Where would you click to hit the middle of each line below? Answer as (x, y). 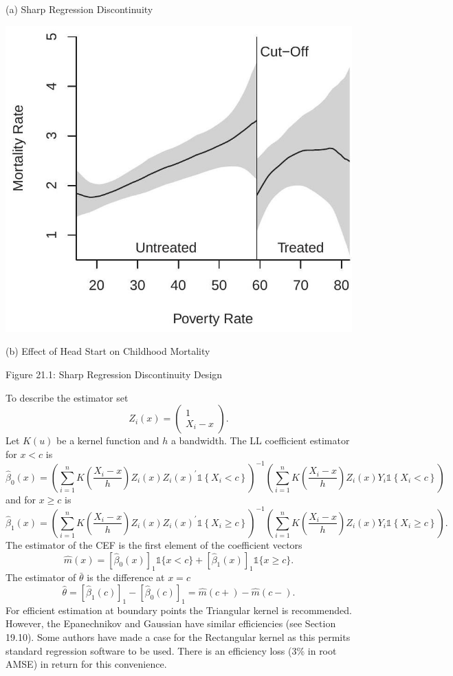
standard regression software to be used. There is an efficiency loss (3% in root (171, 650)
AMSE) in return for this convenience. (86, 664)
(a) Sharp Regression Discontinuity (79, 9)
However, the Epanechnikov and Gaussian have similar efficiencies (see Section (171, 623)
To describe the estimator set (67, 397)
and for (21, 499)
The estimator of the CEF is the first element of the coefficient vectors (154, 544)
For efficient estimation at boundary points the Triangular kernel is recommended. (179, 610)
